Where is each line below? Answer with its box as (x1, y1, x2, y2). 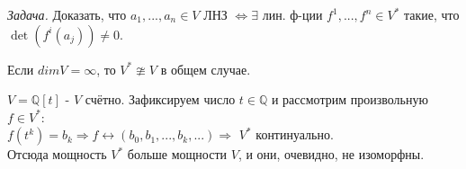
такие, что (403, 5, 460, 23)
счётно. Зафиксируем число (85, 90, 236, 109)
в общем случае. (160, 59, 251, 78)
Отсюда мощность (7, 145, 107, 164)
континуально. (255, 125, 334, 144)
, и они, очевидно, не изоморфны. (237, 145, 425, 164)
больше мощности (127, 145, 228, 164)
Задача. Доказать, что (7, 5, 127, 23)
